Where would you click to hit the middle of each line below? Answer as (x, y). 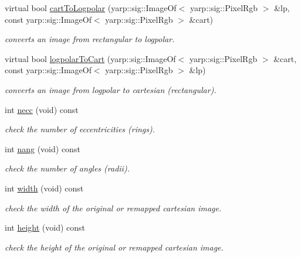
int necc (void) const (42, 109)
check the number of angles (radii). (67, 168)
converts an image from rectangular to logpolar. (90, 39)
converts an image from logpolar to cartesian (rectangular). (111, 89)
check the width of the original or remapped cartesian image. (113, 208)
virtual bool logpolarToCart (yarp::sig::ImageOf (90, 58)
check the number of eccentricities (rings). (80, 129)
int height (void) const (45, 227)
